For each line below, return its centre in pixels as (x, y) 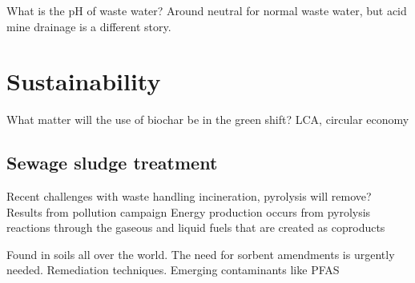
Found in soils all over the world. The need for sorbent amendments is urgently (201, 254)
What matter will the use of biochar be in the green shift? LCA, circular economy (208, 120)
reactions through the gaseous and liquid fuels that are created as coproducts (196, 227)
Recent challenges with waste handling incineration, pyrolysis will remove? (189, 196)
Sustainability (84, 81)
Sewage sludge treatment (112, 163)
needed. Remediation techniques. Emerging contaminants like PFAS (173, 270)
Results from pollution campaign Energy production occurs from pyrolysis (189, 211)
